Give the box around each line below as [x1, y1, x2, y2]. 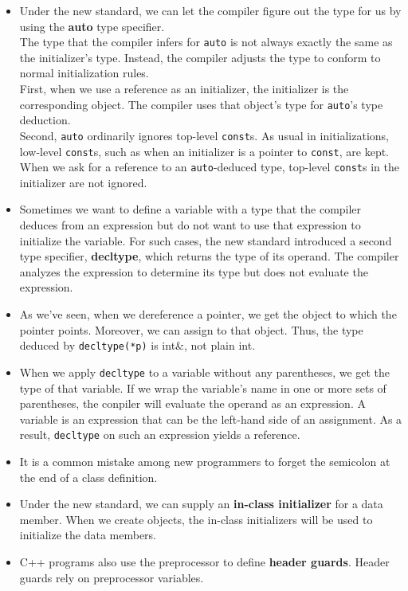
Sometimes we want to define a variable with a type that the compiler [19, 201, 362, 217]
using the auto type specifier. [19, 18, 165, 34]
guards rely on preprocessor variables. [19, 569, 204, 585]
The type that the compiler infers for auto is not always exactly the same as [19, 33, 393, 50]
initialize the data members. [19, 526, 157, 543]
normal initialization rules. [19, 65, 149, 81]
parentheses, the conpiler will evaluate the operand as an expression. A [19, 395, 366, 412]
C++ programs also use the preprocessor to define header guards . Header [19, 553, 390, 569]
